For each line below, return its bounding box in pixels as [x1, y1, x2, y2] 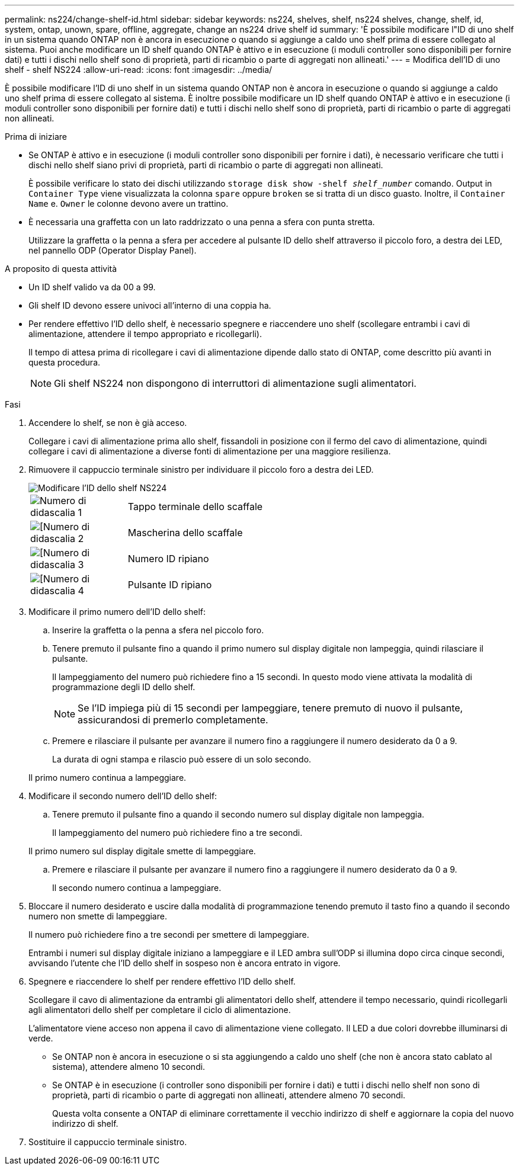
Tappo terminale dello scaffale [127, 501, 263, 512]
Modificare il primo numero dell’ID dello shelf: [28, 607, 206, 617]
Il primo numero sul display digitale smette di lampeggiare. [28, 846, 256, 856]
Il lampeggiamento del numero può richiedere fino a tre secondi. [52, 828, 303, 838]
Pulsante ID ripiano [127, 579, 212, 591]
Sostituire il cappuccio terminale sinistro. [28, 1137, 187, 1147]
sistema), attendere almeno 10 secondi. [52, 1062, 206, 1072]
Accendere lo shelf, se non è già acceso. [28, 418, 187, 428]
